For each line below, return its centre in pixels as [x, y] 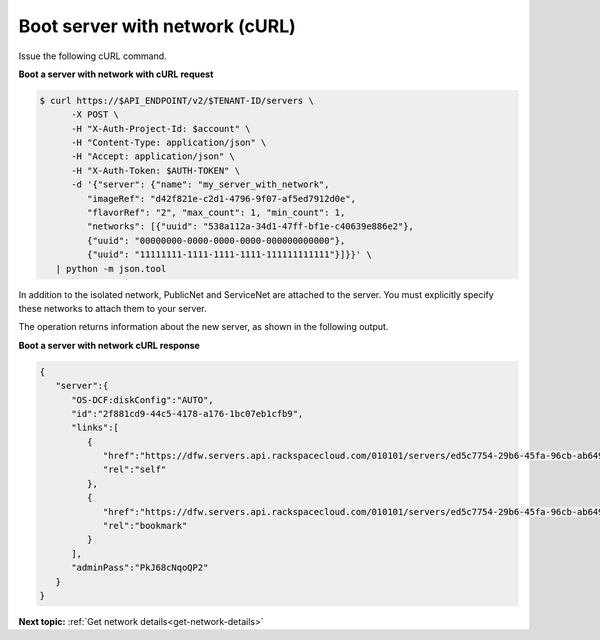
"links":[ [95, 428]
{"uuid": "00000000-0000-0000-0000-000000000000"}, [216, 240]
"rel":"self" [134, 469]
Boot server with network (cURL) [157, 26]
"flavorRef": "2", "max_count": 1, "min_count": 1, [216, 213]
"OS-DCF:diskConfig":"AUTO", [142, 399]
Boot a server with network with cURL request [116, 74]
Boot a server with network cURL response [109, 345]
